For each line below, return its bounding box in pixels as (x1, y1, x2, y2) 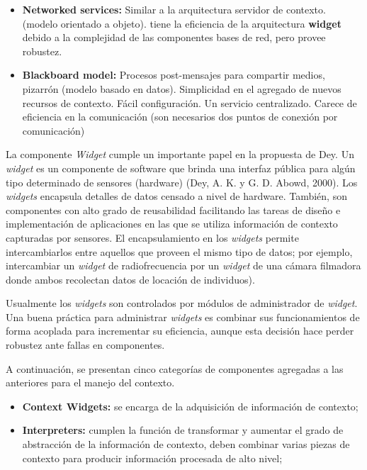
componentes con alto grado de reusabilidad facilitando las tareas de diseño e (6, 202, 341, 217)
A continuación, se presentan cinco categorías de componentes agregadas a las (6, 361, 344, 376)
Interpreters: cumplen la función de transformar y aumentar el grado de (22, 423, 344, 437)
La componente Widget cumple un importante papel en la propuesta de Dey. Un (6, 147, 354, 162)
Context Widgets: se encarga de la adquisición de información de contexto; (22, 398, 358, 413)
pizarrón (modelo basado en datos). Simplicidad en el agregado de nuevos (22, 81, 341, 96)
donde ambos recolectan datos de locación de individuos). (6, 272, 255, 286)
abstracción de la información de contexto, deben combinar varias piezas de (22, 437, 350, 452)
